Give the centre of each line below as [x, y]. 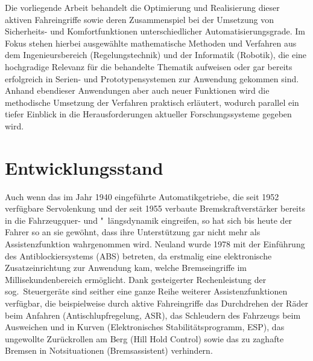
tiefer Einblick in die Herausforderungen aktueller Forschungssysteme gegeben [148, 114]
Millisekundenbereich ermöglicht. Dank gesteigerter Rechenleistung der [136, 279]
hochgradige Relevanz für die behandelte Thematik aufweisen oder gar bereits [149, 66]
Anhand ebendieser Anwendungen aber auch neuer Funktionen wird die [137, 90]
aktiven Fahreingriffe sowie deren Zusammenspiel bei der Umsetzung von [139, 19]
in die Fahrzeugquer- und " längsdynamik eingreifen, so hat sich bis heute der [149, 220]
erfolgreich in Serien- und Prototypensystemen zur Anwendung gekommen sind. [152, 78]
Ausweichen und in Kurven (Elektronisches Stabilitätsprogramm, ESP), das [145, 327]
